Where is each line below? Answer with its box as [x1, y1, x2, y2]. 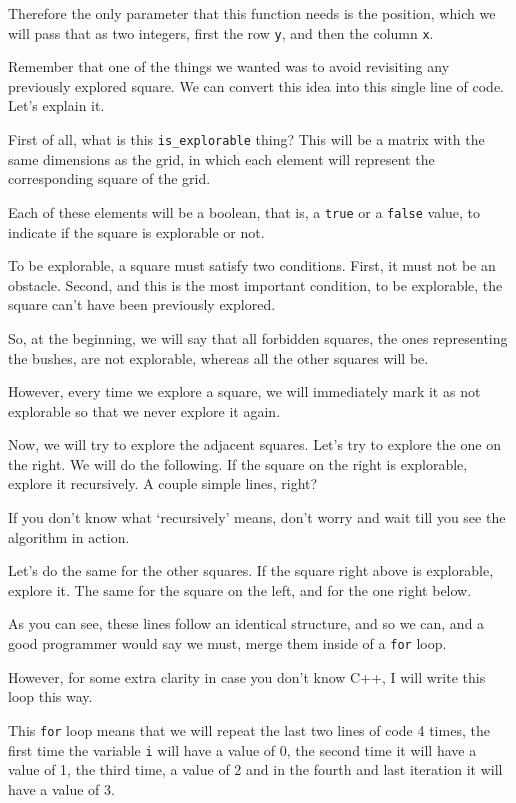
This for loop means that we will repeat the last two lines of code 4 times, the [8, 719, 490, 740]
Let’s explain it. [8, 95, 105, 116]
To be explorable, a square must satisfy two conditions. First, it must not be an [8, 255, 496, 276]
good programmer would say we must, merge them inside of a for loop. [8, 633, 447, 654]
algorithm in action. [8, 526, 130, 547]
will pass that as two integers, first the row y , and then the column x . [8, 22, 434, 43]
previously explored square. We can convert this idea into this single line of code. [8, 75, 504, 96]
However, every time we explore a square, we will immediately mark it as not [8, 381, 481, 402]
